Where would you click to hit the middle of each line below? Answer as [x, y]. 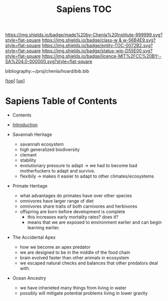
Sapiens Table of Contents [61, 101]
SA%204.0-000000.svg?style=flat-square [49, 62]
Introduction [25, 125]
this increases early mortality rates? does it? [73, 217]
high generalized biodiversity [50, 149]
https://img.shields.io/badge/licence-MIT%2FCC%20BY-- [101, 56]
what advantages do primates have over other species [76, 196]
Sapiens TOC [84, 9]
